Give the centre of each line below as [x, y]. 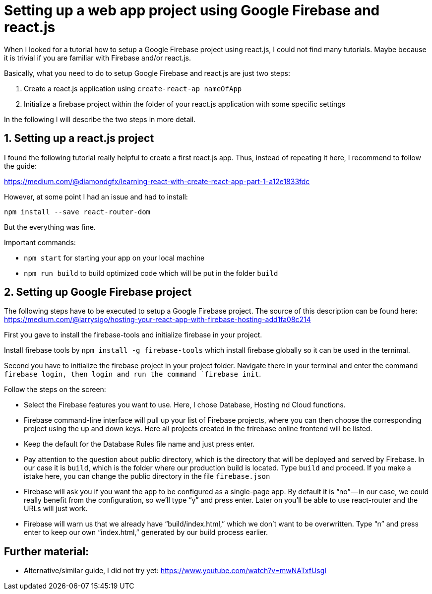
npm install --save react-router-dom [77, 212]
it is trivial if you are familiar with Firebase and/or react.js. [98, 58]
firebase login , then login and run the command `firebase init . [133, 374]
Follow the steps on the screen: [55, 390]
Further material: [47, 551]
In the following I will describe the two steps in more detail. [100, 119]
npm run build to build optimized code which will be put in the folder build [151, 273]
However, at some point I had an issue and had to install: [96, 197]
